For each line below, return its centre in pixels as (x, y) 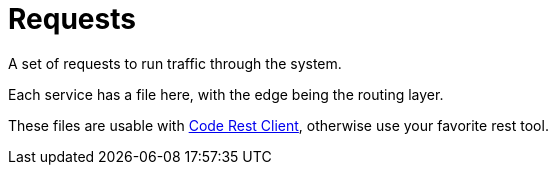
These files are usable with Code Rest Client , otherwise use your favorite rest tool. (278, 125)
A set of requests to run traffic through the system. (175, 63)
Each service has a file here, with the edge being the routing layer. (226, 94)
